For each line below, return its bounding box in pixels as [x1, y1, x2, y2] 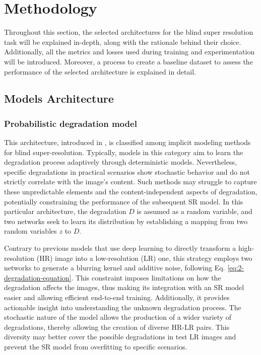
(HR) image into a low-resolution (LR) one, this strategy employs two [36, 252, 252, 263]
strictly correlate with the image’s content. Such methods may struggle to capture [4, 176, 257, 187]
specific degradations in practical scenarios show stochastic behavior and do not [4, 166, 250, 177]
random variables [4, 226, 57, 236]
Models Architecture [4, 91, 114, 106]
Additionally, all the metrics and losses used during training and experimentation [4, 46, 255, 57]
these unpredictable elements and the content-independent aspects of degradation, [4, 186, 257, 197]
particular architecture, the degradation [4, 206, 126, 217]
